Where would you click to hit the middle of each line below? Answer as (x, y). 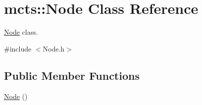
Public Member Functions (72, 75)
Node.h (54, 48)
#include (18, 48)
